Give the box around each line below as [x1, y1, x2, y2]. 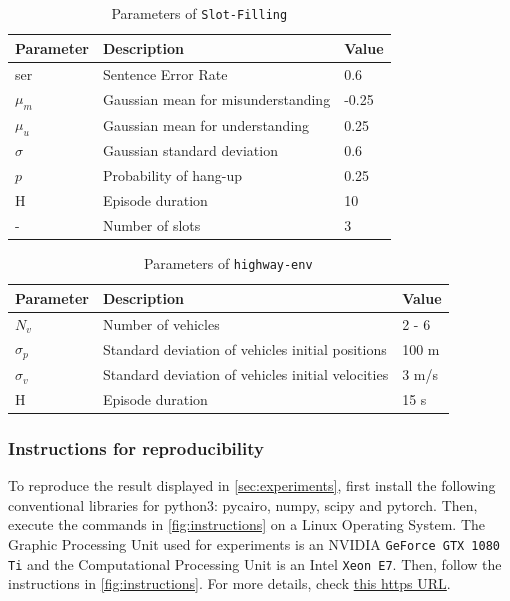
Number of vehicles [102, 313, 220, 334]
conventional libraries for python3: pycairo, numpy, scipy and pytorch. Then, [8, 494, 478, 515]
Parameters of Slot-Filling [111, 3, 288, 23]
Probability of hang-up [102, 165, 243, 186]
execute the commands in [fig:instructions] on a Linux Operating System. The [8, 514, 486, 535]
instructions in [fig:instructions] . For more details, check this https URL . [8, 573, 451, 594]
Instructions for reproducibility [8, 435, 264, 460]
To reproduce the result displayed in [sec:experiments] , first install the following [8, 475, 496, 496]
